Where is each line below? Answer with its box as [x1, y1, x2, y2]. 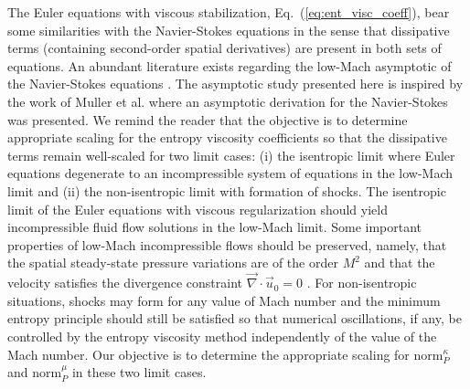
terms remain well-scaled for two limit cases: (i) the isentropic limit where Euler [7, 145, 455, 164]
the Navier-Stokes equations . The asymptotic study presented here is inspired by [7, 74, 464, 93]
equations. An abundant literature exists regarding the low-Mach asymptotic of [7, 56, 452, 75]
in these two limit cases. [71, 363, 207, 382]
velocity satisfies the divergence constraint [7, 273, 243, 292]
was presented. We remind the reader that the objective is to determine [7, 110, 408, 129]
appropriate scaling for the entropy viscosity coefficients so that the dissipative [7, 128, 447, 147]
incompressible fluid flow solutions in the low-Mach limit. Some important [7, 217, 422, 237]
